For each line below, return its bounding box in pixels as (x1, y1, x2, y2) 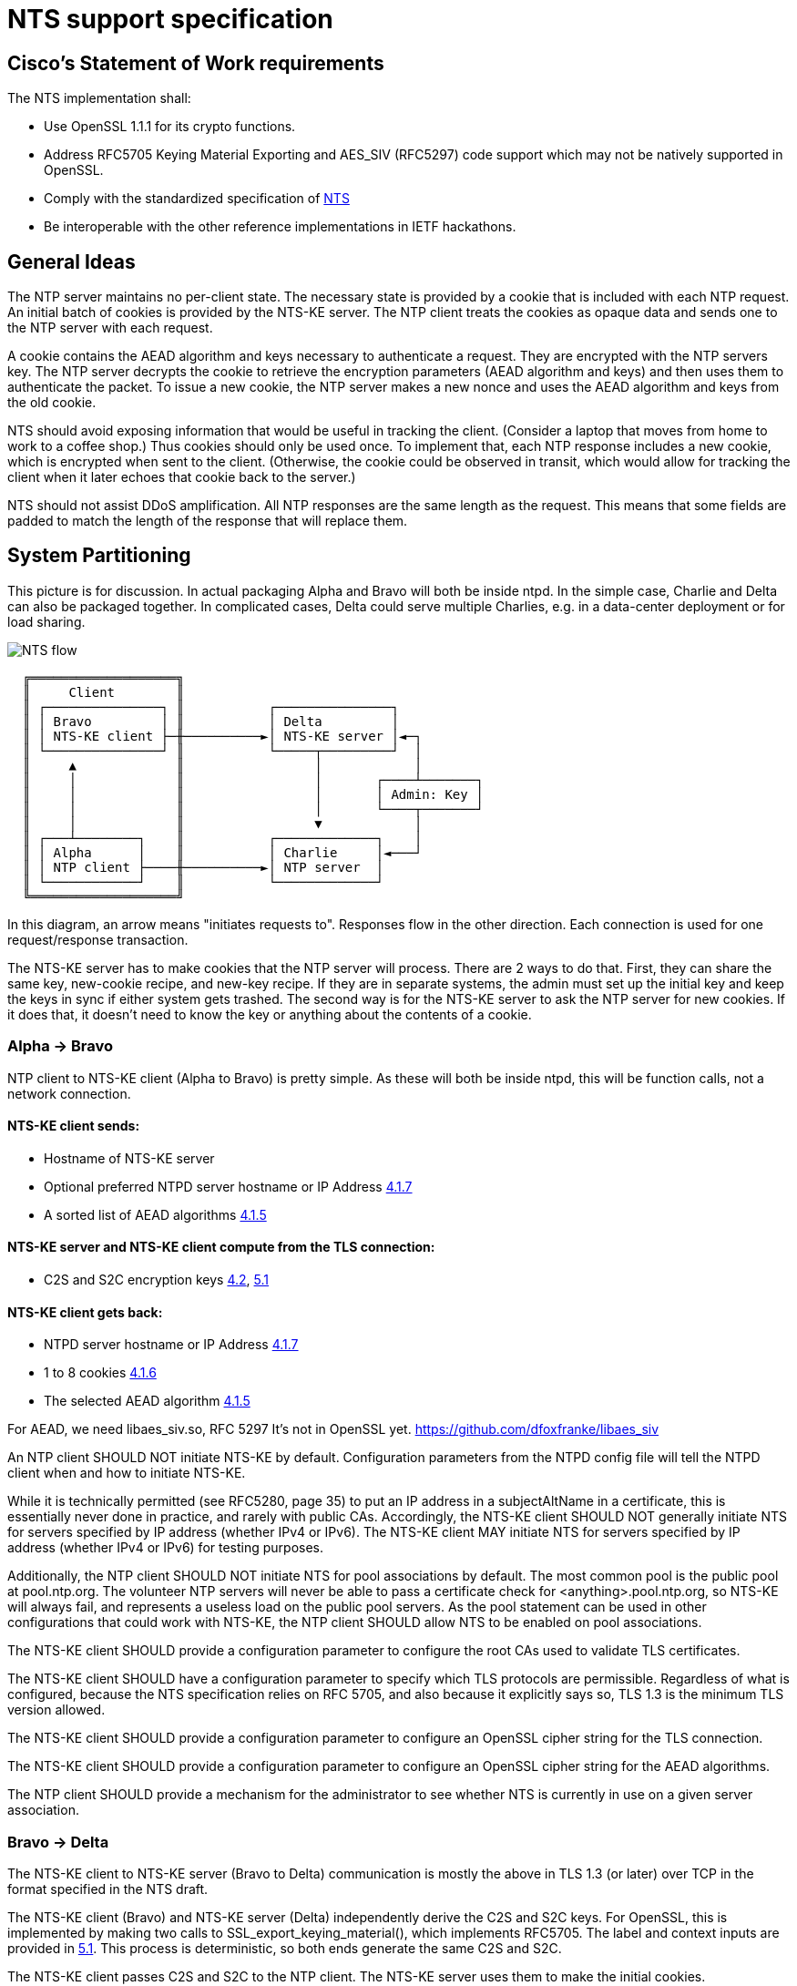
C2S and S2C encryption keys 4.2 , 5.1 (44, 1272, 269, 1288)
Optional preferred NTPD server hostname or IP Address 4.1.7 (44, 1178, 413, 1194)
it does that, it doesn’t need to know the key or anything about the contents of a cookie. (7, 1006, 532, 1022)
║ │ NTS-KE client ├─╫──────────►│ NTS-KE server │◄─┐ (22, 728, 423, 743)
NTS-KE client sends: (7, 1118, 140, 1134)
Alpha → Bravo (7, 1037, 114, 1056)
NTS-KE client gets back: (7, 1304, 163, 1320)
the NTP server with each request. (7, 320, 213, 336)
